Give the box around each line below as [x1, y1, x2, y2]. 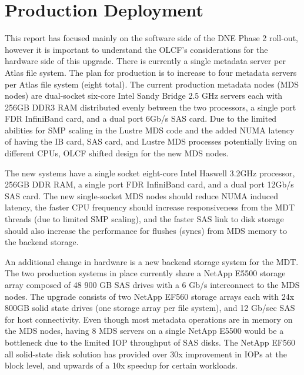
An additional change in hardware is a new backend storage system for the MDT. [5, 255, 299, 267]
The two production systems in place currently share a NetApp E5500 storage [5, 267, 286, 279]
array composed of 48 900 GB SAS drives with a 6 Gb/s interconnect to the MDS [5, 279, 300, 290]
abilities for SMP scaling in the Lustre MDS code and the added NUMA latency [5, 123, 295, 136]
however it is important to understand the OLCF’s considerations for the [5, 43, 268, 55]
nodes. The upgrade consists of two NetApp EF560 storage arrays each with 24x [5, 290, 295, 302]
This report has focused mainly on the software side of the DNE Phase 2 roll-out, [5, 32, 298, 44]
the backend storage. [5, 236, 79, 248]
